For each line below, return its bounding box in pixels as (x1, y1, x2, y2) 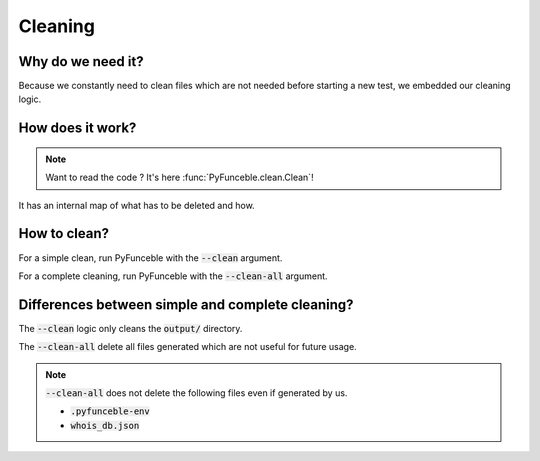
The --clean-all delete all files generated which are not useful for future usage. (18, 341, 357, 353)
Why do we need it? (18, 53, 144, 70)
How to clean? (18, 225, 110, 242)
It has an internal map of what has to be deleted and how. (18, 199, 255, 211)
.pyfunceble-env (70, 406, 150, 417)
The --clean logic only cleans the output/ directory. (18, 322, 243, 334)
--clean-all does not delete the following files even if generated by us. (45, 387, 348, 399)
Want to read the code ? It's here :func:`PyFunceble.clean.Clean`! (45, 171, 314, 184)
